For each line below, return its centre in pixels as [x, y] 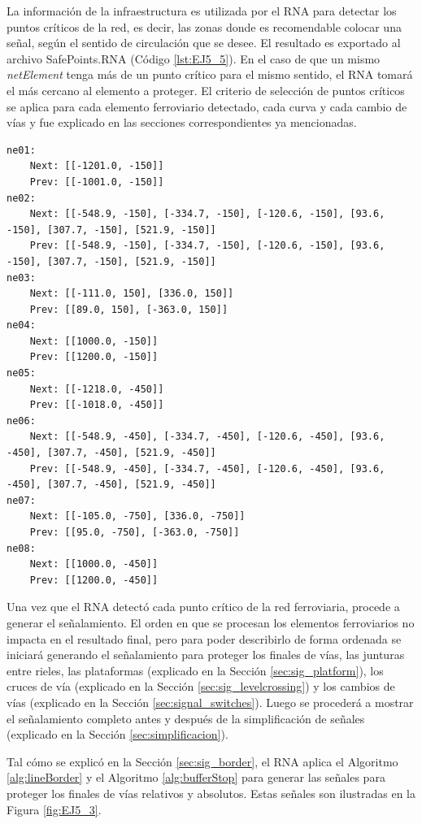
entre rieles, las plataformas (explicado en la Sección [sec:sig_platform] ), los [195, 670]
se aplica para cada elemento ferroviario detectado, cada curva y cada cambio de [207, 106]
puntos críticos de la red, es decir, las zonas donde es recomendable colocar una [204, 26]
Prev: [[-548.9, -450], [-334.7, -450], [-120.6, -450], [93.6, [207, 468]
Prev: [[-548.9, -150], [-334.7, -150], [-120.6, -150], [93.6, [207, 246]
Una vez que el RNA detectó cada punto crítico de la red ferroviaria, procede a [203, 607]
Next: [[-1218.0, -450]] [97, 389]
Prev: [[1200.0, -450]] [94, 580]
